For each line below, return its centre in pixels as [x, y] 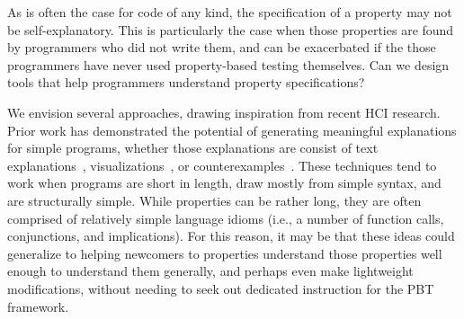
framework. [38, 306]
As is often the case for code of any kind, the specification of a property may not [230, 12]
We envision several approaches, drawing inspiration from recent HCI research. [224, 112]
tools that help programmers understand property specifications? [186, 82]
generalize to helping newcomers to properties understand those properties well [225, 253]
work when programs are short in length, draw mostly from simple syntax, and [224, 183]
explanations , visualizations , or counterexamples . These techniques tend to [222, 165]
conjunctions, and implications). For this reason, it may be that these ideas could [231, 236]
